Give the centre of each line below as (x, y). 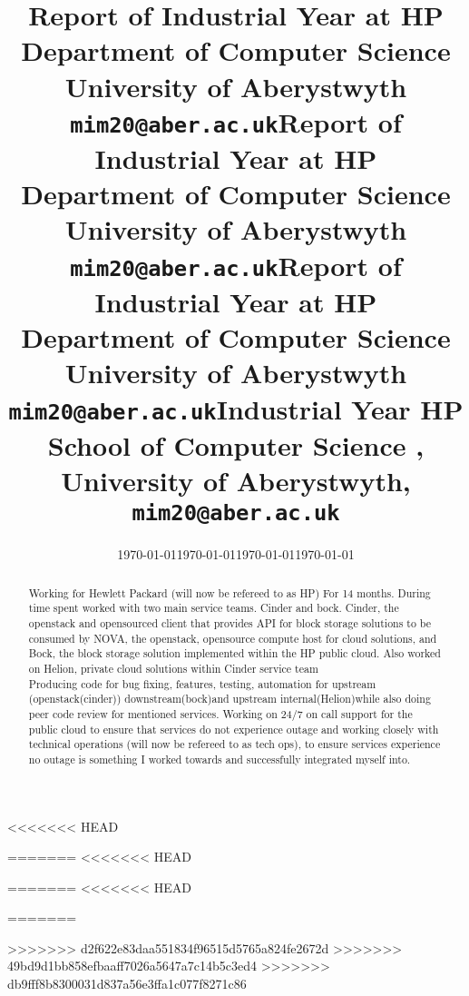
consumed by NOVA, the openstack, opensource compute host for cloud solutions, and (233, 638)
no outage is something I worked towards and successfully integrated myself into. (220, 759)
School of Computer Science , (236, 444)
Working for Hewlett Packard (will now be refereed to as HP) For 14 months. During (230, 592)
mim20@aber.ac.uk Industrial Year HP (236, 408)
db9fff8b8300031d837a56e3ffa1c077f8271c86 (127, 984)
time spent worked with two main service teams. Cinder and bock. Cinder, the (214, 608)
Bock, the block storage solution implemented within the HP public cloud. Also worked (234, 653)
